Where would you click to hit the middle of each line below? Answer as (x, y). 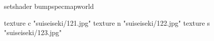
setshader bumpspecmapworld (49, 6)
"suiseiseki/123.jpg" (33, 32)
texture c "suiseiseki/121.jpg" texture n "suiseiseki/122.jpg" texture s (107, 22)
